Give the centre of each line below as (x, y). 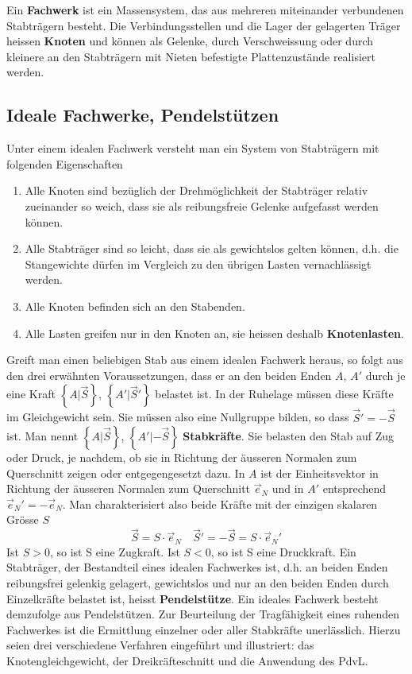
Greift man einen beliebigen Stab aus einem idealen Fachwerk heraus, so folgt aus (205, 360)
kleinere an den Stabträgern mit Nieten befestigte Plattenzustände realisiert (191, 56)
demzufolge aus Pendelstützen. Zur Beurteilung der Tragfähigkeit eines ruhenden (203, 614)
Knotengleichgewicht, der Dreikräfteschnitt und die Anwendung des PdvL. (187, 660)
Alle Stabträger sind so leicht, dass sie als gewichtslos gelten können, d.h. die (212, 248)
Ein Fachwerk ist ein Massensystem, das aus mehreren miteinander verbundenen (205, 10)
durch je (385, 375)
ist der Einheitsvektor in (320, 473)
